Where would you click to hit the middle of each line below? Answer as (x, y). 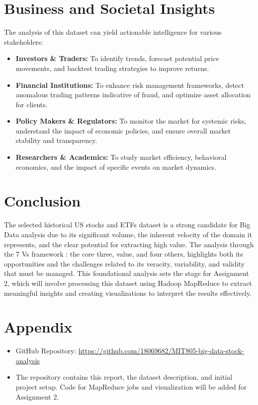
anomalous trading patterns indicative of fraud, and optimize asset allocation (133, 95)
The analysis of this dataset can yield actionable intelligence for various (113, 32)
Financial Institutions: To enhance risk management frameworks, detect (130, 85)
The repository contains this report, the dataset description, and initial (124, 377)
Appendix (38, 327)
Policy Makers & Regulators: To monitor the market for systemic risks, (131, 121)
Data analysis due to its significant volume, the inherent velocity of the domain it (128, 234)
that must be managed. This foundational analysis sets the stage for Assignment (127, 273)
